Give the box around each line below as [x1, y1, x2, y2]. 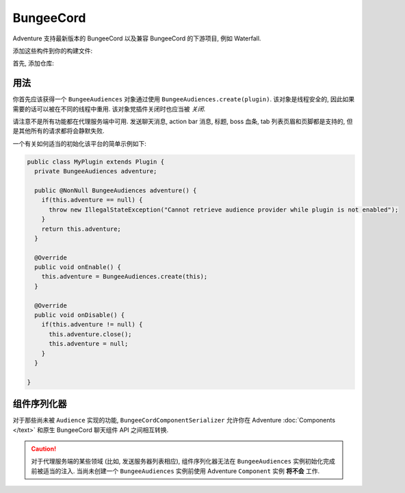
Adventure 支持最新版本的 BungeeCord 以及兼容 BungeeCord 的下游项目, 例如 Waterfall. [12, 34, 261, 42]
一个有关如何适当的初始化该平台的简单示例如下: [12, 139, 147, 147]
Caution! [31, 445, 57, 453]
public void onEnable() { [34, 264, 121, 271]
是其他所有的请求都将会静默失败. [12, 127, 105, 135]
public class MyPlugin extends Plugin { [27, 157, 164, 166]
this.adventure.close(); [49, 330, 133, 338]
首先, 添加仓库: [12, 59, 55, 68]
